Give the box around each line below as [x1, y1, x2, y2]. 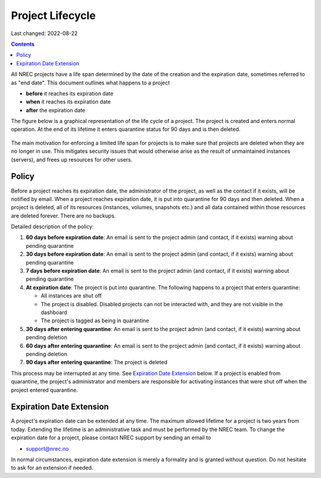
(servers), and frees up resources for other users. [11, 156, 133, 163]
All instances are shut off [40, 292, 102, 300]
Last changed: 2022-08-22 [11, 30, 78, 37]
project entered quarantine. [11, 386, 78, 394]
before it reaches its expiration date [26, 90, 114, 97]
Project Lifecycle [11, 9, 96, 22]
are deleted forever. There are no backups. [11, 212, 116, 219]
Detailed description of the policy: [11, 223, 95, 230]
